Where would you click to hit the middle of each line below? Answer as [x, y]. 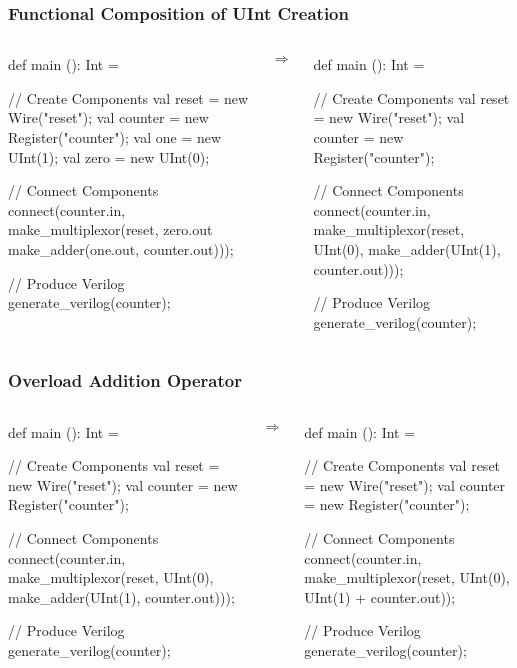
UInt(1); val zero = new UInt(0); [109, 156]
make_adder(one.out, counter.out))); [121, 248]
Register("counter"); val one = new [115, 137]
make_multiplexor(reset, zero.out [110, 229]
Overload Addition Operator [125, 380]
